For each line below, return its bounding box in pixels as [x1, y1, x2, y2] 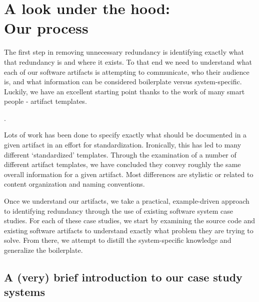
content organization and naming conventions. [4, 179, 145, 189]
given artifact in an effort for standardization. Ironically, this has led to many [4, 139, 241, 150]
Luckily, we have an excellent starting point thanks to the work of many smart [4, 86, 245, 96]
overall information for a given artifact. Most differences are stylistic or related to [4, 169, 253, 179]
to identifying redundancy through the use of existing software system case [4, 205, 233, 216]
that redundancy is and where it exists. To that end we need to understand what [4, 56, 252, 67]
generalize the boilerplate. [4, 245, 83, 255]
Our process [4, 18, 88, 38]
